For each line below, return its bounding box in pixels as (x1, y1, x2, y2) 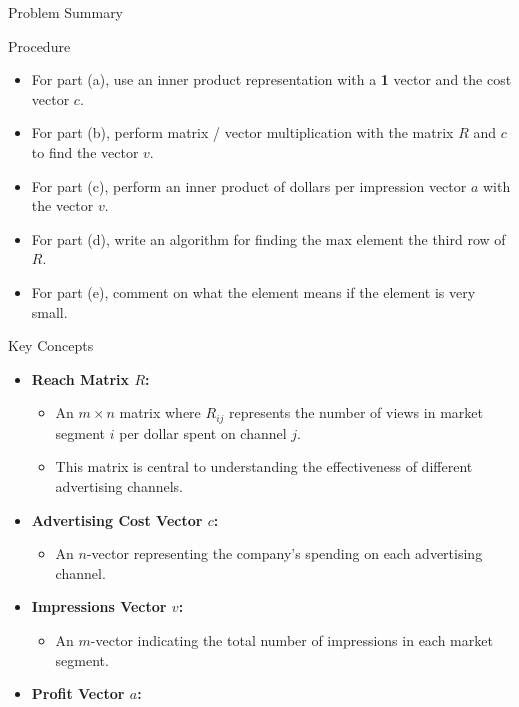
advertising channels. (55, 475, 183, 496)
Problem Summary (8, 2, 124, 22)
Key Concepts (8, 335, 94, 356)
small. (31, 301, 68, 322)
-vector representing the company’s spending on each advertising (86, 543, 483, 564)
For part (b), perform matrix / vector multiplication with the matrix (31, 122, 454, 143)
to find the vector (31, 141, 139, 162)
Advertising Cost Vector (31, 509, 203, 530)
